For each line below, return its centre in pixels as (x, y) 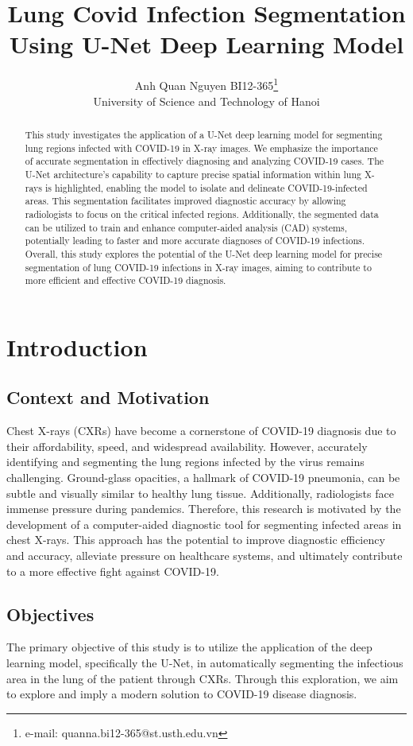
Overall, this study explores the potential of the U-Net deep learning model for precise (204, 253)
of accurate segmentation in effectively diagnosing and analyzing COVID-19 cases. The (205, 161)
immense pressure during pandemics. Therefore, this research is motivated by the (204, 509)
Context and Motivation (108, 397)
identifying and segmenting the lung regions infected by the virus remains (185, 462)
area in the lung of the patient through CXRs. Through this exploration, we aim (203, 678)
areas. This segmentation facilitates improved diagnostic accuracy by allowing (185, 201)
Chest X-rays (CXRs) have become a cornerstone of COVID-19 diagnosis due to (201, 431)
